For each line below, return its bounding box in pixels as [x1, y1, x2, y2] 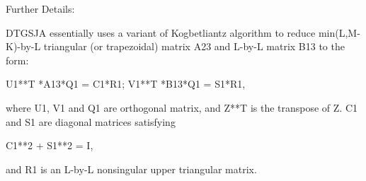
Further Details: [6, 1, 75, 16]
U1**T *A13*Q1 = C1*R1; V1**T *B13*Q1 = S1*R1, [6, 76, 246, 91]
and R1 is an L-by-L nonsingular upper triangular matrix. [6, 161, 257, 176]
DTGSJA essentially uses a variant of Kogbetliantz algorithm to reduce [6, 25, 316, 40]
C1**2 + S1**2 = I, [6, 138, 93, 153]
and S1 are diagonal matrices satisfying [6, 114, 176, 129]
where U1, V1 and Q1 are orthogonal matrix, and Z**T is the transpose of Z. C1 [6, 100, 358, 115]
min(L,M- [318, 25, 360, 40]
